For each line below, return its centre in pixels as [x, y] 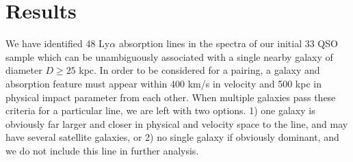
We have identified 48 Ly [58, 43]
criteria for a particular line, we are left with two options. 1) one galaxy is [160, 110]
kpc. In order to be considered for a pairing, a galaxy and [199, 70]
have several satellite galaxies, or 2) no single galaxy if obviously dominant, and [172, 137]
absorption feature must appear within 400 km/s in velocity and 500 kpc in [164, 83]
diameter [24, 70]
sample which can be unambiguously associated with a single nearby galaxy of [169, 56]
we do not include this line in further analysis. [102, 150]
